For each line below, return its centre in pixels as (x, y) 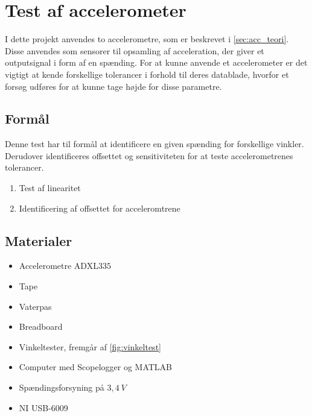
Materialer (39, 240)
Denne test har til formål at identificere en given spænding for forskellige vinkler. (154, 144)
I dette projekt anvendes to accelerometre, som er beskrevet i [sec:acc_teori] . (147, 39)
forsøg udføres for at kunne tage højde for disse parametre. (113, 86)
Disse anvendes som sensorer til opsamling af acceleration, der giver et (135, 50)
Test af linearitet (50, 188)
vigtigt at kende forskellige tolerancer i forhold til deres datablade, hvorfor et (147, 74)
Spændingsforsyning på (62, 387)
